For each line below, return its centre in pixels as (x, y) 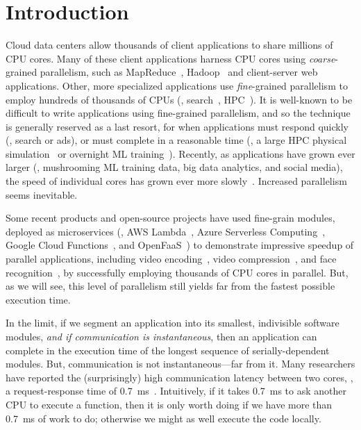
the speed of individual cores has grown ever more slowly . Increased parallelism (176, 181)
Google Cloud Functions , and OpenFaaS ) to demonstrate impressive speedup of (180, 245)
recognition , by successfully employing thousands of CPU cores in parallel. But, (177, 272)
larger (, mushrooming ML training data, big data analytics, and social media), (174, 167)
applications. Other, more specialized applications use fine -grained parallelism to (177, 85)
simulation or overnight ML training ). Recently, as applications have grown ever (180, 153)
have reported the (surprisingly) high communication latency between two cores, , (179, 377)
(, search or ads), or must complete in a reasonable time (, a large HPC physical (176, 140)
